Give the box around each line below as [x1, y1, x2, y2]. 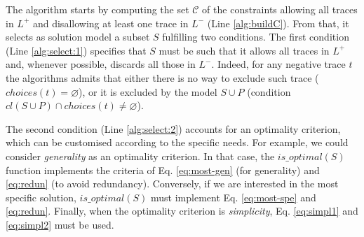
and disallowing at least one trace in [32, 15, 189, 30]
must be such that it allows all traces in [159, 43, 330, 57]
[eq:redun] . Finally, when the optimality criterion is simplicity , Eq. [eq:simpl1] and [6, 203, 358, 218]
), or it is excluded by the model [79, 84, 217, 99]
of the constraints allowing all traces [202, 2, 358, 16]
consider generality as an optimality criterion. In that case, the [6, 148, 275, 163]
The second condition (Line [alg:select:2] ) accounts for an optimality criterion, [6, 121, 341, 136]
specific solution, [6, 189, 76, 204]
